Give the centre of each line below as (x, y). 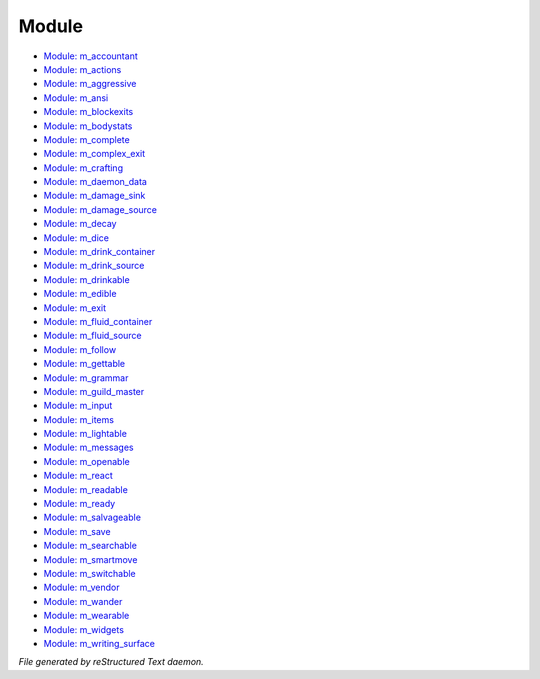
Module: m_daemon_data (95, 182)
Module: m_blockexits (88, 112)
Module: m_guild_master (94, 391)
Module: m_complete (86, 139)
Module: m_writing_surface (99, 643)
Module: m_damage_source (100, 209)
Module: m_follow (80, 349)
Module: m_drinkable (86, 279)
